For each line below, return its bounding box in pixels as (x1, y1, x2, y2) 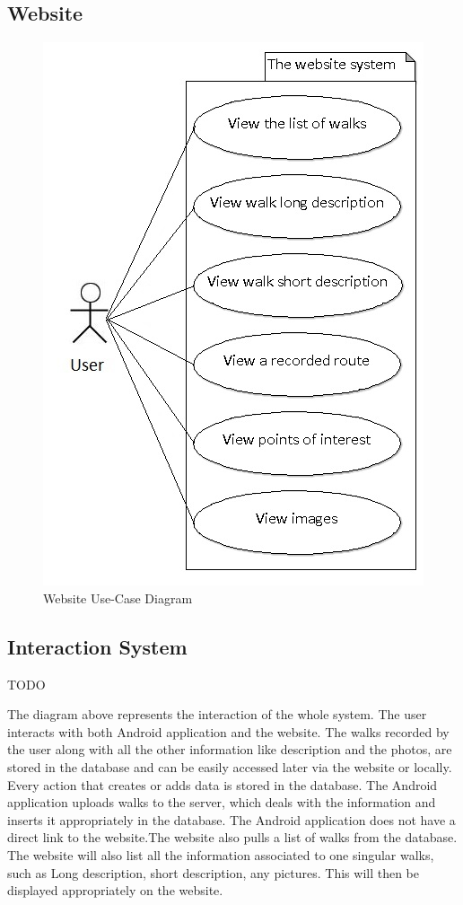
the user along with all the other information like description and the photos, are (7, 740, 452, 759)
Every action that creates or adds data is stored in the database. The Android (7, 775, 438, 794)
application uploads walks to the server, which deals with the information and (7, 793, 436, 812)
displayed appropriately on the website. (7, 881, 223, 900)
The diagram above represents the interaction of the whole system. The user (7, 705, 427, 724)
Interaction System (7, 632, 188, 660)
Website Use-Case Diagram (43, 588, 193, 607)
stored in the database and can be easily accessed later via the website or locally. (7, 757, 452, 776)
